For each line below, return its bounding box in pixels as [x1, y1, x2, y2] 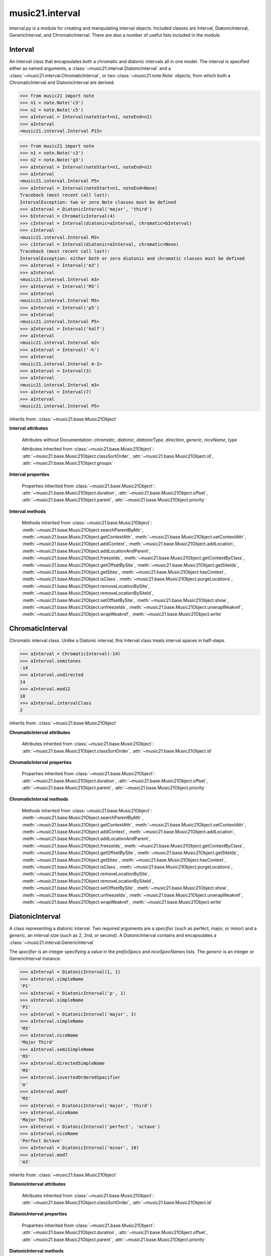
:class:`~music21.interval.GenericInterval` [9, 939, 95, 946]
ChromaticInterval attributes [9, 729, 70, 736]
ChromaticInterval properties [9, 759, 72, 765]
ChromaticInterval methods [9, 796, 69, 802]
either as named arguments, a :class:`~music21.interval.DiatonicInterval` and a [9, 65, 171, 71]
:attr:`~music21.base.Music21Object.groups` [22, 460, 113, 466]
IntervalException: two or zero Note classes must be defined [20, 199, 176, 205]
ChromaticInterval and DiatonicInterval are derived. [9, 79, 115, 85]
